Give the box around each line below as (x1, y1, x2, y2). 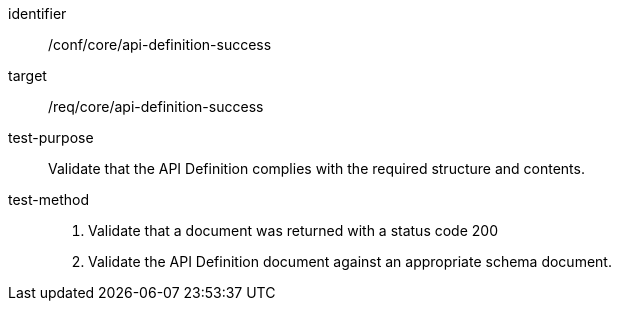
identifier (8, 5, 67, 22)
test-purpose (8, 129, 94, 146)
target (8, 67, 47, 84)
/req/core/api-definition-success (48, 98, 264, 115)
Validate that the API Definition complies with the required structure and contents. (48, 160, 585, 177)
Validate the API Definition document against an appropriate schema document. (88, 253, 612, 270)
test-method (8, 191, 89, 208)
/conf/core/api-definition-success (48, 36, 272, 53)
